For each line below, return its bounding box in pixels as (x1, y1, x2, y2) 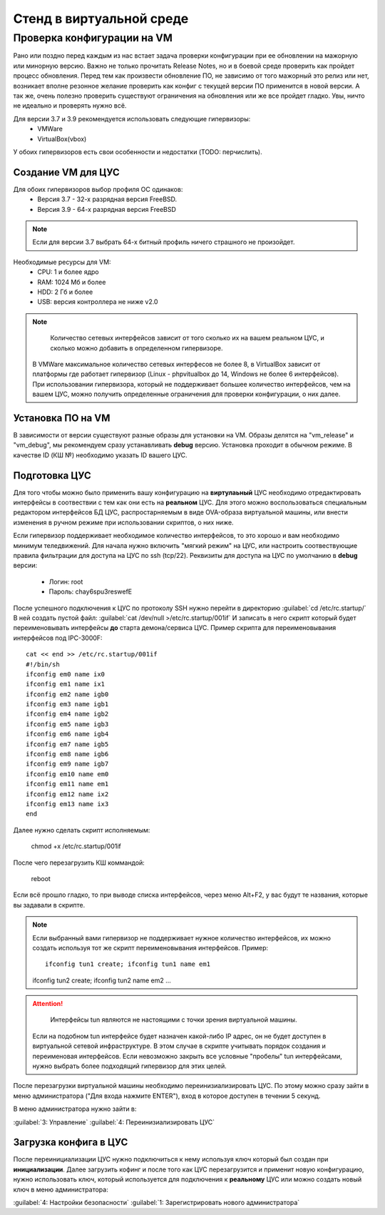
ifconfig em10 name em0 (26, 770, 109, 778)
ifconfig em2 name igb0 (26, 690, 109, 698)
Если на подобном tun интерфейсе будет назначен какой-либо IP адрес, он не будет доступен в (32, 1032, 327, 1040)
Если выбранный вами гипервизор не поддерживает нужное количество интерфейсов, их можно (32, 933, 332, 942)
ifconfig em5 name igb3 (26, 720, 109, 728)
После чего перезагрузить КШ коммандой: (13, 858, 145, 867)
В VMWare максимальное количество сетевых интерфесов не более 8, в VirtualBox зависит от (32, 360, 321, 368)
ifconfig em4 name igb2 (26, 710, 109, 718)
